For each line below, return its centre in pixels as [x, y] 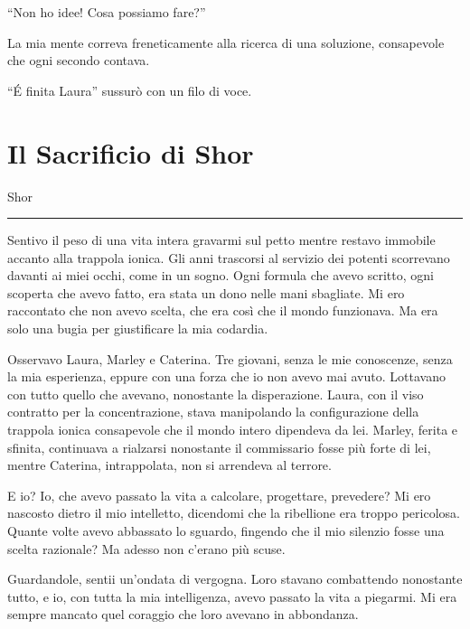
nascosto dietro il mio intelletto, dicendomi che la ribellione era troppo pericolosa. [234, 513]
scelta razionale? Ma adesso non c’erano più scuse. [146, 548]
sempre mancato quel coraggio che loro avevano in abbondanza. [183, 614]
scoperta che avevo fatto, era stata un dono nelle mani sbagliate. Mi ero [206, 292]
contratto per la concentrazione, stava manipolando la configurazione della [213, 412]
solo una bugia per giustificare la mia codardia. [138, 329]
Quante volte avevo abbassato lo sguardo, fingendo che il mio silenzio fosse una [226, 530]
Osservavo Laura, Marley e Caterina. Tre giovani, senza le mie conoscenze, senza [230, 358]
